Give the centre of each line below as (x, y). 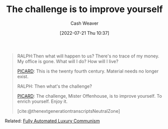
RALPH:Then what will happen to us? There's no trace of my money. (88, 56)
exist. (23, 76)
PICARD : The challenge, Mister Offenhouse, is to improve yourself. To (90, 96)
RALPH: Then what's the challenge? (54, 86)
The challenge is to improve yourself (85, 9)
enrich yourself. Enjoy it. (42, 101)
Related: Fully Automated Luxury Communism (52, 121)
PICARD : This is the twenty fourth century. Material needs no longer (88, 71)
